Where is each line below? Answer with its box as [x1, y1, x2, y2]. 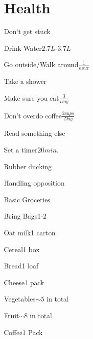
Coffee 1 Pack [4, 327, 43, 337]
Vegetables [4, 294, 36, 304]
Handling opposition [4, 178, 65, 188]
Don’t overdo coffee [4, 110, 62, 120]
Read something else [4, 128, 65, 138]
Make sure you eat [4, 92, 59, 103]
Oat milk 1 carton [4, 227, 56, 237]
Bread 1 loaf [4, 261, 39, 271]
